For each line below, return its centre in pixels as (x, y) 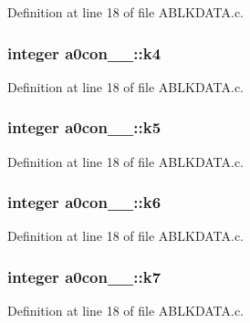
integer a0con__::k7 (84, 276)
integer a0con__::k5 (84, 127)
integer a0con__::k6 (84, 202)
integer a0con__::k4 (84, 52)
